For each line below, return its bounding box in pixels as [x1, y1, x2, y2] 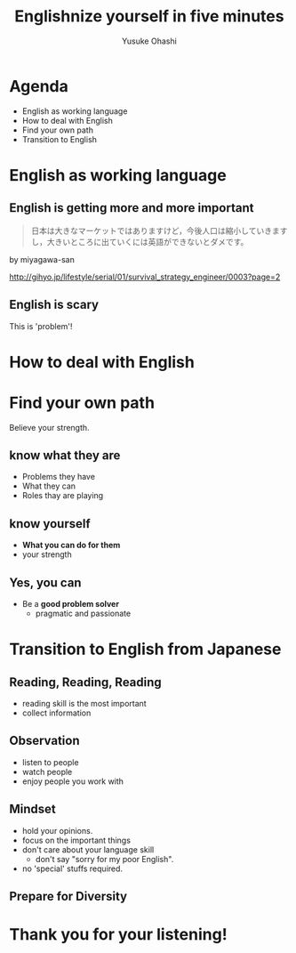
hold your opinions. [21, 825, 93, 836]
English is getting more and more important [9, 200, 254, 215]
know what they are [9, 448, 121, 464]
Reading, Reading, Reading [9, 674, 162, 690]
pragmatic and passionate [35, 608, 132, 619]
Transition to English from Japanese [9, 639, 282, 659]
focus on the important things [21, 835, 132, 845]
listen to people [21, 756, 79, 767]
